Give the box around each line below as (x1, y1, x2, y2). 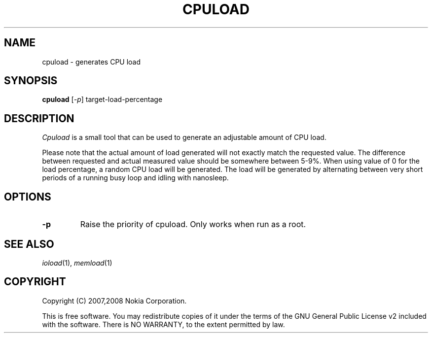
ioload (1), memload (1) (42, 258, 112, 267)
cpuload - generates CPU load (42, 57, 141, 66)
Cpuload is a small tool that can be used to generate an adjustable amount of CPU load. (42, 133, 326, 142)
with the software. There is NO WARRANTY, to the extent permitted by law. (42, 320, 285, 329)
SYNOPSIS (4, 74, 58, 87)
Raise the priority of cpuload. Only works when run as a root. (80, 219, 306, 230)
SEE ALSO (4, 237, 54, 250)
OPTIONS (4, 190, 51, 203)
